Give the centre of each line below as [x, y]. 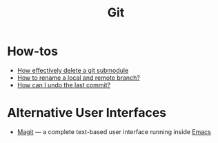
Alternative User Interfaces [87, 113]
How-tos [33, 51]
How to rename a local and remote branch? [78, 78]
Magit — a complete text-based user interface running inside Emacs [114, 131]
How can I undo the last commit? [64, 85]
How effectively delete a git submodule [73, 70]
